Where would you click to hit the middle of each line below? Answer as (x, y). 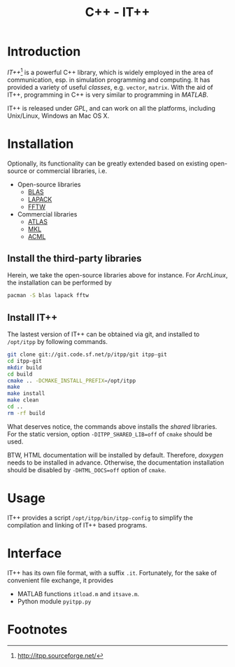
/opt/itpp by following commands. (58, 342)
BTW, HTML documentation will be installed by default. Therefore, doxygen (115, 455)
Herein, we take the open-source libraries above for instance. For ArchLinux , (117, 275)
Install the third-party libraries (74, 258)
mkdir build (24, 367)
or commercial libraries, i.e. (68, 171)
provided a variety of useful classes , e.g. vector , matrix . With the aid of (110, 87)
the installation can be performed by (59, 283)
